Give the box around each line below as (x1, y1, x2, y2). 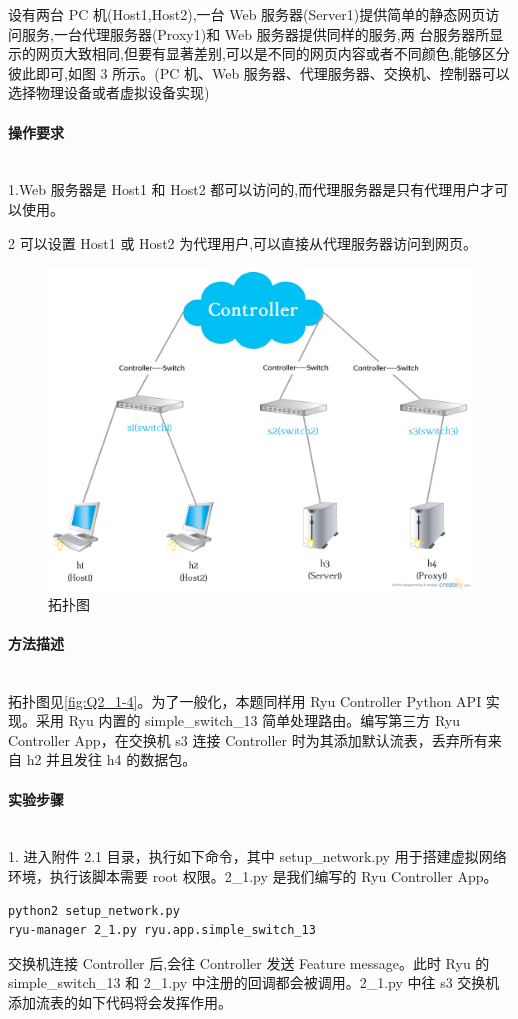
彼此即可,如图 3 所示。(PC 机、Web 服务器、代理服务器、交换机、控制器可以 (8, 62, 510, 83)
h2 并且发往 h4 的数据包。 (26, 749, 197, 770)
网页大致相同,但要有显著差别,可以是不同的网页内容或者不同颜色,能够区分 (35, 43, 510, 64)
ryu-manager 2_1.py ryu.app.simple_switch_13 (8, 923, 316, 938)
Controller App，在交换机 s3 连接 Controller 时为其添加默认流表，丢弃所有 (8, 729, 488, 750)
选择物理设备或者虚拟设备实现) (8, 82, 210, 103)
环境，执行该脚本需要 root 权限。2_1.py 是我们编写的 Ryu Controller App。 (8, 866, 498, 887)
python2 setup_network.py (8, 903, 180, 918)
